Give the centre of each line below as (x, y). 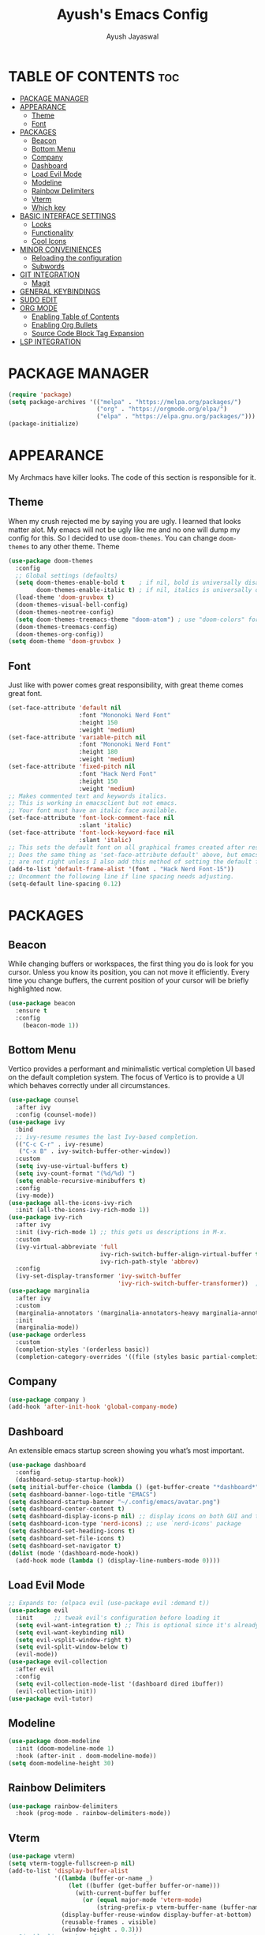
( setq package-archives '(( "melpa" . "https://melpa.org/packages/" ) (125, 402)
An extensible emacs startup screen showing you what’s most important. (126, 1450)
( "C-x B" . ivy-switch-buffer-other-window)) (95, 1151)
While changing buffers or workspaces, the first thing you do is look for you (131, 964)
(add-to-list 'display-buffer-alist (68, 1871)
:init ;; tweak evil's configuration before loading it (118, 1618)
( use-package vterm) (42, 1856)
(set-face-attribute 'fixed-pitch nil (72, 767)
